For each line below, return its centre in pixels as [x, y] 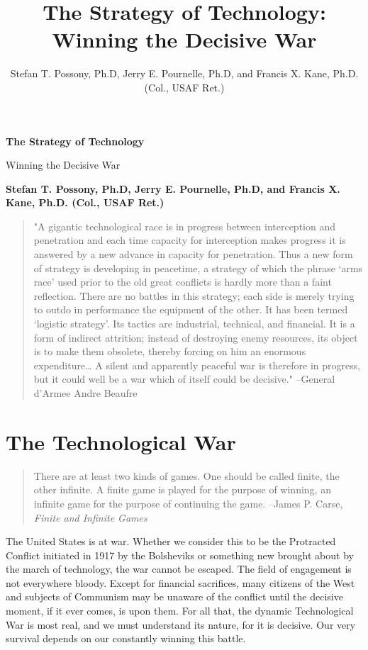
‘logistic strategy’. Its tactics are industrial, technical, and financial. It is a [194, 324]
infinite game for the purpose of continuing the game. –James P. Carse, [188, 503]
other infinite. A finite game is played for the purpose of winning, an [182, 489]
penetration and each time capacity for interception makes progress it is [190, 240]
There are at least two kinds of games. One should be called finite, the [186, 475]
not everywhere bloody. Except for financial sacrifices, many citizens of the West [180, 582]
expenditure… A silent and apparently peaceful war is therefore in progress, [197, 365]
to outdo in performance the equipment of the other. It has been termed [191, 309]
